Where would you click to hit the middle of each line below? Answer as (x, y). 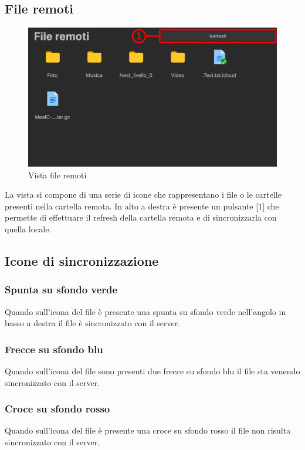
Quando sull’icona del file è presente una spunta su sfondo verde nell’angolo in (145, 311)
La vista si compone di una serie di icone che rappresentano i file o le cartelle (143, 194)
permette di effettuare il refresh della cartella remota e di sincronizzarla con (141, 217)
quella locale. (28, 229)
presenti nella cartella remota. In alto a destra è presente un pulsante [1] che (142, 206)
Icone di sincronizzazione (82, 260)
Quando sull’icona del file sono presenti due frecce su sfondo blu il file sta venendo (152, 371)
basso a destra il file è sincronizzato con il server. (93, 323)
